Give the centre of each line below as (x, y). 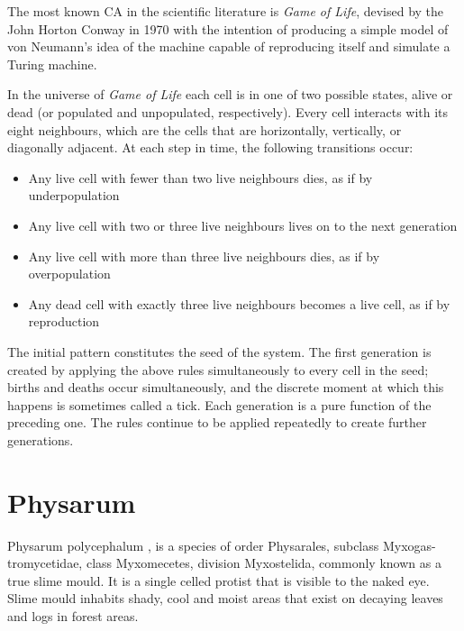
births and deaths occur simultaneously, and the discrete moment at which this (226, 387)
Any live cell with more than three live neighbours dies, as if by (204, 256)
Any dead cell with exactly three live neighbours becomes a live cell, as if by (239, 303)
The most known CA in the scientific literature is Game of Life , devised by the (226, 11)
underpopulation (74, 195)
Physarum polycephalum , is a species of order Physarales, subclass (193, 545)
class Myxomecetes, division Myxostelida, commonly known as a (264, 563)
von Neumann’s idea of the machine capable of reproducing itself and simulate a (229, 46)
